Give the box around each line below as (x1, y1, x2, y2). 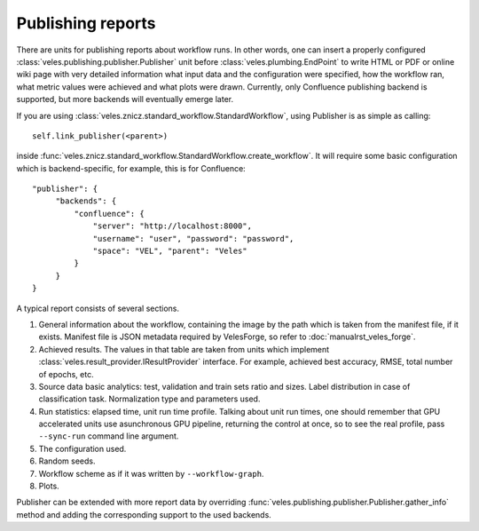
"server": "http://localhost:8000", (92, 221, 253, 231)
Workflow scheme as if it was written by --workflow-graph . (38, 468, 264, 479)
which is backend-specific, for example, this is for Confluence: (16, 162, 246, 173)
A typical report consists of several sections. (16, 303, 180, 313)
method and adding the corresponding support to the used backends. (16, 509, 272, 519)
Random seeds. (38, 456, 96, 466)
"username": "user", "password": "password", (92, 234, 294, 243)
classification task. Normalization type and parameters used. (38, 393, 261, 404)
